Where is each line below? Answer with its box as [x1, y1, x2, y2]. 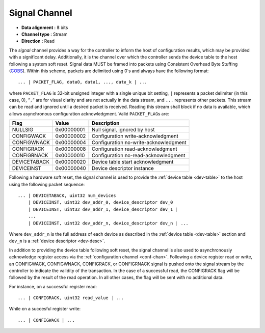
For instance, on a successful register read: [9, 283, 97, 289]
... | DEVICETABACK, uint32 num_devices [18, 193, 116, 198]
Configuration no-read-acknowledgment [91, 152, 185, 159]
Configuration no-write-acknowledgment [91, 139, 186, 146]
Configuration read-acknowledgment [91, 145, 178, 152]
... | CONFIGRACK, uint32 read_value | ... [18, 295, 124, 301]
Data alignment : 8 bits [21, 25, 68, 30]
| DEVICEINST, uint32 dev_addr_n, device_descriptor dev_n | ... [27, 220, 189, 226]
